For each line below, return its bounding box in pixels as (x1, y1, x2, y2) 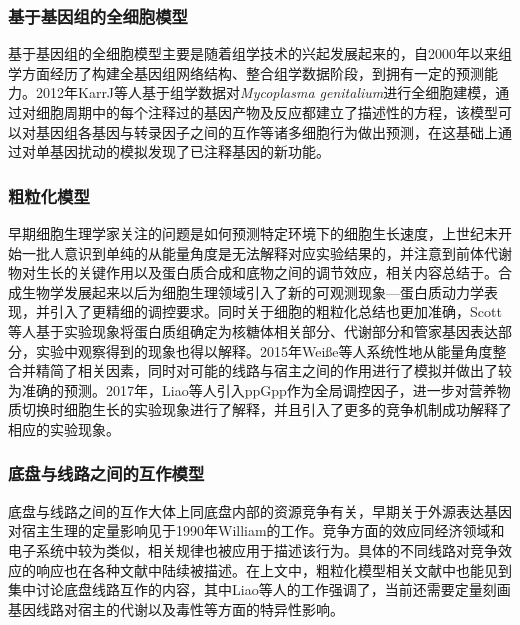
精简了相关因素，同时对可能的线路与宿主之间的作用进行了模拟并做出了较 (35, 360, 512, 381)
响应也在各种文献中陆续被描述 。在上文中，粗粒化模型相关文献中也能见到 (35, 559, 512, 580)
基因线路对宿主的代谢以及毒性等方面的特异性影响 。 (8, 598, 344, 619)
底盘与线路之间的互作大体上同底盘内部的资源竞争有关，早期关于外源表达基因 (8, 500, 512, 521)
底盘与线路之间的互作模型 (8, 461, 205, 486)
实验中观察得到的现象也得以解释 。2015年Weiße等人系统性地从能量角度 (35, 340, 493, 361)
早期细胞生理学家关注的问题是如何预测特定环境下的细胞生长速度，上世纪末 (8, 223, 498, 243)
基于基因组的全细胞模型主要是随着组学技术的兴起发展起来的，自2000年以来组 (8, 43, 512, 64)
